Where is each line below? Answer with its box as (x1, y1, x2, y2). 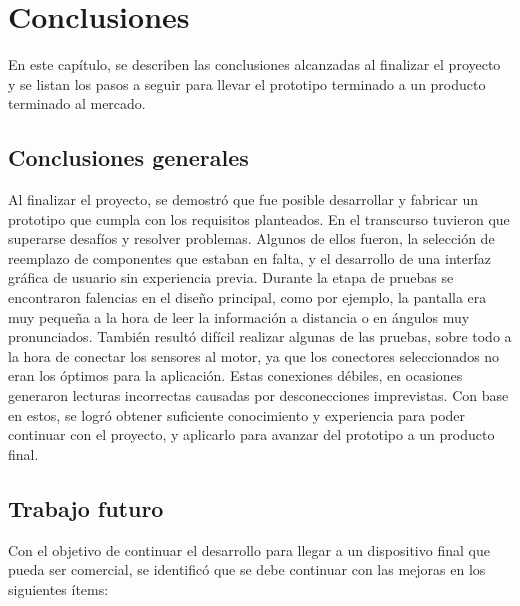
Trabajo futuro (8, 492, 164, 523)
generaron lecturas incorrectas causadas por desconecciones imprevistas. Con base (8, 385, 509, 406)
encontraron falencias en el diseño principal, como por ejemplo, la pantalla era (8, 287, 487, 308)
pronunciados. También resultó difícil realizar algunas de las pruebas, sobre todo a (8, 326, 512, 347)
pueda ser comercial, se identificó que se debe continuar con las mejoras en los (8, 559, 486, 580)
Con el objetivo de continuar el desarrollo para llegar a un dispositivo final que (8, 539, 490, 560)
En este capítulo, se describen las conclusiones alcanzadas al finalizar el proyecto (8, 54, 501, 75)
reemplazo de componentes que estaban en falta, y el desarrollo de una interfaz (8, 247, 491, 268)
